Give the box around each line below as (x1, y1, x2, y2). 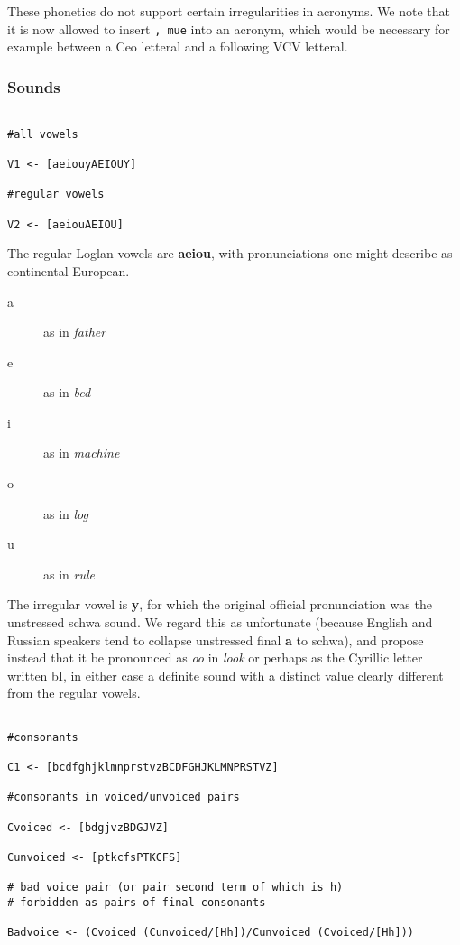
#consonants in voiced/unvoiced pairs (7, 791, 240, 804)
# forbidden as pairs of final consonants (7, 895, 266, 909)
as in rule (43, 564, 95, 583)
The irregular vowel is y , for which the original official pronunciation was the (7, 595, 432, 614)
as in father (43, 322, 106, 341)
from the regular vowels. (7, 683, 141, 702)
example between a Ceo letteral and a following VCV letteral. (7, 37, 348, 56)
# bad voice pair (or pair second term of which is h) (7, 881, 344, 894)
